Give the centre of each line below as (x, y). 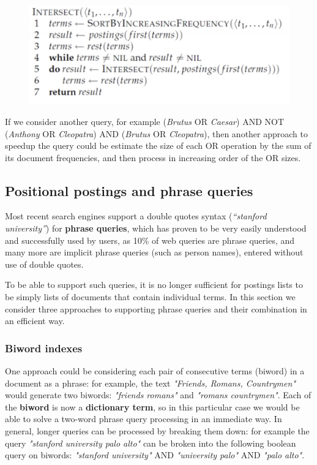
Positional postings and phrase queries (129, 190)
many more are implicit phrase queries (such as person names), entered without (154, 252)
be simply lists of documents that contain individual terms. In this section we (150, 297)
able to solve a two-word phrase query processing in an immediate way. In (144, 419)
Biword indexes (44, 348)
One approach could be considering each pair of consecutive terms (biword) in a (155, 371)
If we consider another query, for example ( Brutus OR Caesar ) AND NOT (144, 121)
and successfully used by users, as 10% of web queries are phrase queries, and (150, 240)
